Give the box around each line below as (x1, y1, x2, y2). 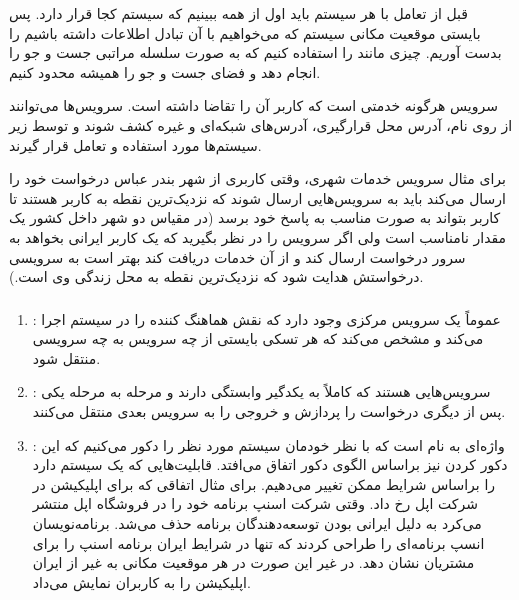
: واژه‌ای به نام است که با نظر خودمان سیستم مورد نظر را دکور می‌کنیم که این (32, 434, 505, 455)
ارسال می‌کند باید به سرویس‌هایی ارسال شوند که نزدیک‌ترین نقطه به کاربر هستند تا (9, 187, 506, 208)
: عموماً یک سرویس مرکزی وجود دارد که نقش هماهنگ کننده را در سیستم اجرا (32, 308, 501, 329)
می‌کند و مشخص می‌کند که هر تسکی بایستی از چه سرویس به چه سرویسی (32, 328, 484, 349)
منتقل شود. (32, 347, 101, 368)
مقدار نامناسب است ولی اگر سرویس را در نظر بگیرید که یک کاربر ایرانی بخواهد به (9, 226, 507, 247)
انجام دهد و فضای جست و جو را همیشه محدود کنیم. (9, 61, 321, 82)
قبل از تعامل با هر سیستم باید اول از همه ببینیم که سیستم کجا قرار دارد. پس (9, 3, 468, 23)
